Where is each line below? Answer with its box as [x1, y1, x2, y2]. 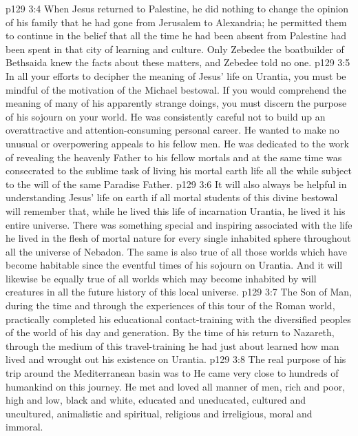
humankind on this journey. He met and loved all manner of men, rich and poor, [6, 379, 346, 393]
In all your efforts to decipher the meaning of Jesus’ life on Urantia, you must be [6, 68, 346, 83]
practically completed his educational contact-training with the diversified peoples [6, 311, 351, 326]
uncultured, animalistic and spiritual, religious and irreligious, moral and [6, 406, 313, 420]
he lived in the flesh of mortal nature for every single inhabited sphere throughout [6, 231, 351, 245]
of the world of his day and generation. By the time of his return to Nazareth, [6, 325, 335, 340]
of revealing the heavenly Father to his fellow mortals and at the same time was [6, 149, 342, 164]
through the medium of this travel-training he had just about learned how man [6, 338, 339, 353]
